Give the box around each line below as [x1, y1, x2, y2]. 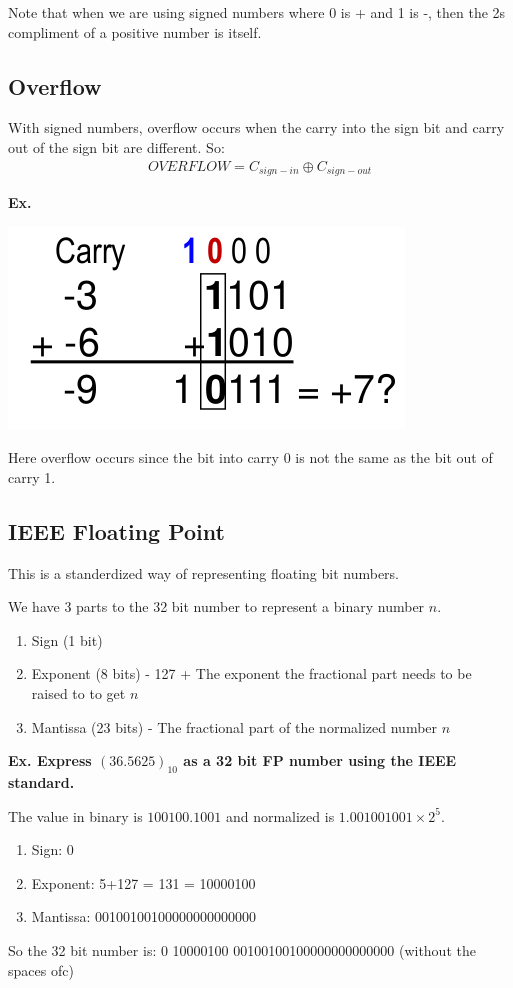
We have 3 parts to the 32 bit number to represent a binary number [8, 596, 425, 617]
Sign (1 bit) [31, 629, 103, 650]
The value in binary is [8, 805, 143, 826]
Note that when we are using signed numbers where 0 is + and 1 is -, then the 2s [8, 2, 506, 22]
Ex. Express [8, 750, 92, 771]
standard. [8, 772, 75, 792]
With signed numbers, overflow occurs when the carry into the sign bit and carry [8, 117, 505, 138]
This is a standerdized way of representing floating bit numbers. [8, 562, 399, 583]
